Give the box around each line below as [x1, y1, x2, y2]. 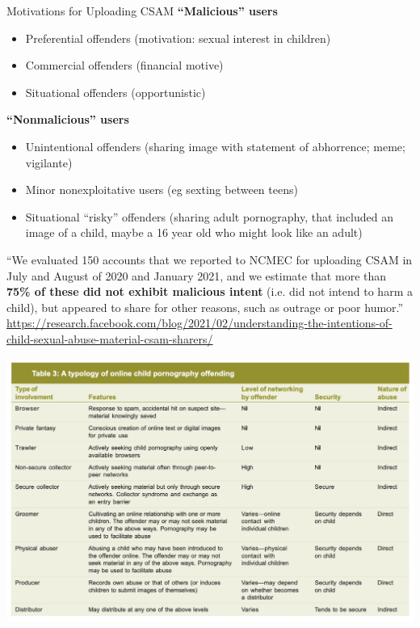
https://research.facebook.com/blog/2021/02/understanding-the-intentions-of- [6, 314, 393, 331]
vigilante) [25, 154, 73, 171]
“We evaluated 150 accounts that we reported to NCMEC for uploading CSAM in [6, 251, 413, 268]
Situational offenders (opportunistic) [25, 83, 206, 100]
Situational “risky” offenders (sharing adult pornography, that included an [25, 208, 393, 225]
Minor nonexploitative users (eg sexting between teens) [25, 181, 298, 198]
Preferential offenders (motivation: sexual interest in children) [25, 29, 331, 46]
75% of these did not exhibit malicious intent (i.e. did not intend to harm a [6, 283, 413, 300]
